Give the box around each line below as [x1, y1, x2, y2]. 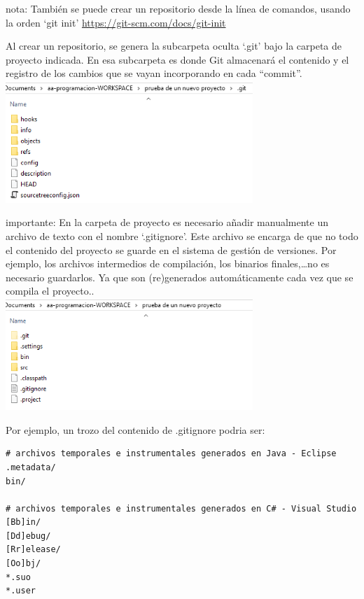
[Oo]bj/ [6, 558, 41, 569]
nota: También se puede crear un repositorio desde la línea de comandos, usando [6, 1, 351, 15]
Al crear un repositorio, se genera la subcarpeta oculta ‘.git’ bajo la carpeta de [6, 38, 342, 53]
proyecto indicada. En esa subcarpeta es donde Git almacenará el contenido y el [6, 52, 349, 66]
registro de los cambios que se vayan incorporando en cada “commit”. [6, 66, 302, 80]
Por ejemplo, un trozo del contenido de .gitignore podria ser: [6, 422, 265, 437]
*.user [6, 586, 36, 596]
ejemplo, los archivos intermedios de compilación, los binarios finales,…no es [6, 256, 330, 271]
